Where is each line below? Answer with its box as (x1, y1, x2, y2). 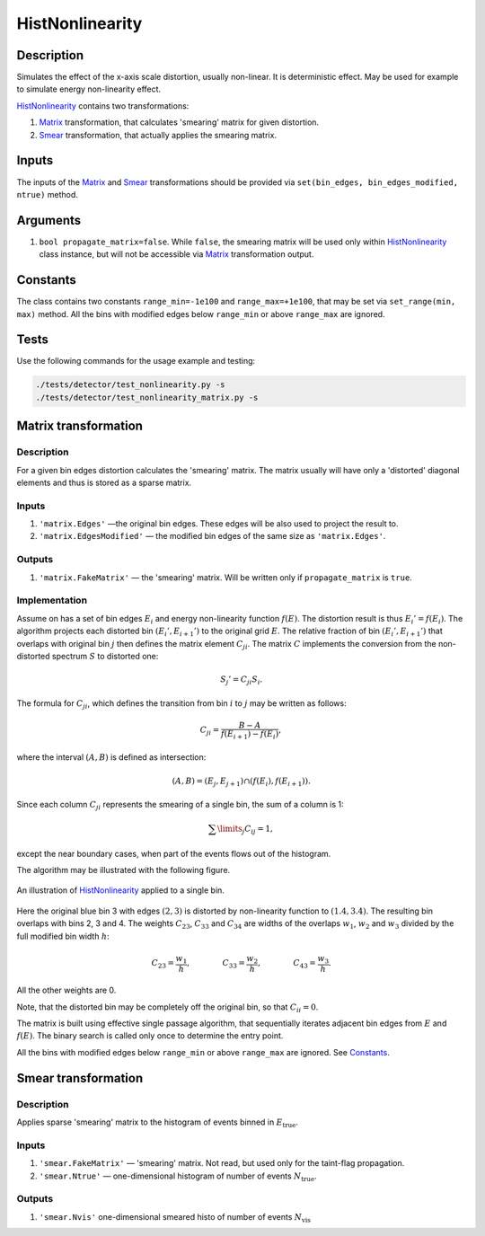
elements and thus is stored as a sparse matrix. (16, 477, 192, 488)
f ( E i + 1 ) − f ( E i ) (220, 728, 279, 741)
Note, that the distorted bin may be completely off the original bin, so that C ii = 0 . (16, 1002, 319, 1014)
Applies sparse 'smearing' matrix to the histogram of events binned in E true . (16, 1117, 298, 1129)
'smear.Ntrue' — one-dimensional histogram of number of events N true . (39, 1170, 318, 1183)
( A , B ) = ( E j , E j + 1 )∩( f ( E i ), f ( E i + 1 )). (172, 775, 312, 788)
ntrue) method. (16, 189, 78, 199)
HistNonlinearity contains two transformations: (16, 100, 190, 111)
